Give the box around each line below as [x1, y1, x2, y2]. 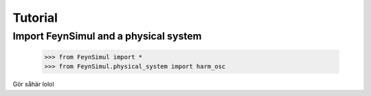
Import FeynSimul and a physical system [12, 30, 202, 42]
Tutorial [12, 10, 58, 25]
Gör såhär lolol [12, 80, 54, 89]
